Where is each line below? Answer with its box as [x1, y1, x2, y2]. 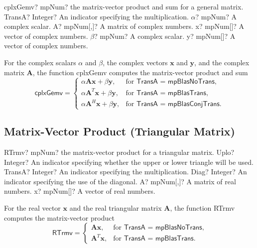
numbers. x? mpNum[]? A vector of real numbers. [4, 186, 155, 196]
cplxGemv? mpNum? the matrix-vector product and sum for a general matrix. [4, 1, 244, 11]
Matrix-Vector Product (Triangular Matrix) [4, 124, 235, 139]
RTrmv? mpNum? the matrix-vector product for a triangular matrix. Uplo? [4, 146, 235, 157]
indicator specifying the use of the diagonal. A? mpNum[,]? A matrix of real [4, 176, 236, 186]
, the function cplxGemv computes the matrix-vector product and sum [32, 67, 248, 77]
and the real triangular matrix [69, 202, 162, 213]
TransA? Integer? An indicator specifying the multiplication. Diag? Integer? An [4, 166, 247, 177]
